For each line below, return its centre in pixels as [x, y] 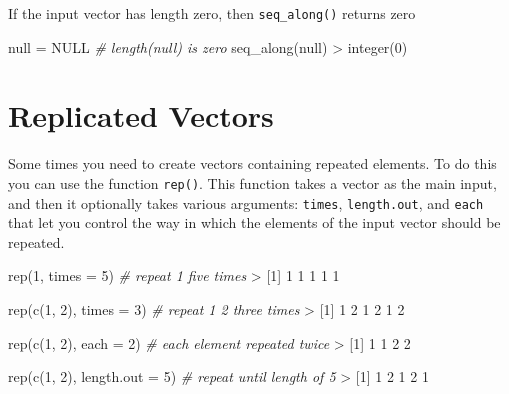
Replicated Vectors [141, 115]
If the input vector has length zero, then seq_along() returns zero [212, 13]
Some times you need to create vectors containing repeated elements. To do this [252, 163]
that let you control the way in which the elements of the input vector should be [254, 222]
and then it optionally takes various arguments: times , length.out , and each [246, 202]
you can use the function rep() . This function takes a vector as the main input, [252, 182]
